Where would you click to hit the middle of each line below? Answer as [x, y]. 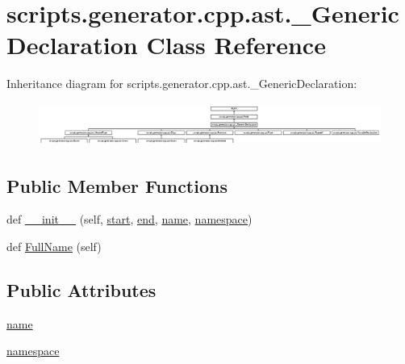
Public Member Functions [117, 185]
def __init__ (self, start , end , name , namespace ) [129, 219]
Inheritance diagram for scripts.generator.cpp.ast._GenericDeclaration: [182, 84]
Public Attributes [81, 289]
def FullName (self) [54, 246]
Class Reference [236, 45]
